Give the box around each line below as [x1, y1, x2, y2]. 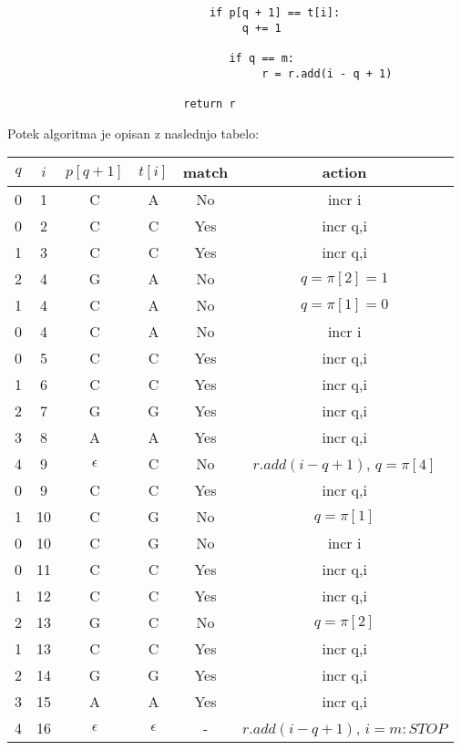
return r [183, 97, 236, 110]
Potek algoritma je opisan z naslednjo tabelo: [7, 123, 260, 142]
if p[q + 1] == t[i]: [209, 6, 341, 19]
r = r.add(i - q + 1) [261, 67, 393, 80]
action [322, 161, 367, 183]
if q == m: [229, 51, 294, 65]
